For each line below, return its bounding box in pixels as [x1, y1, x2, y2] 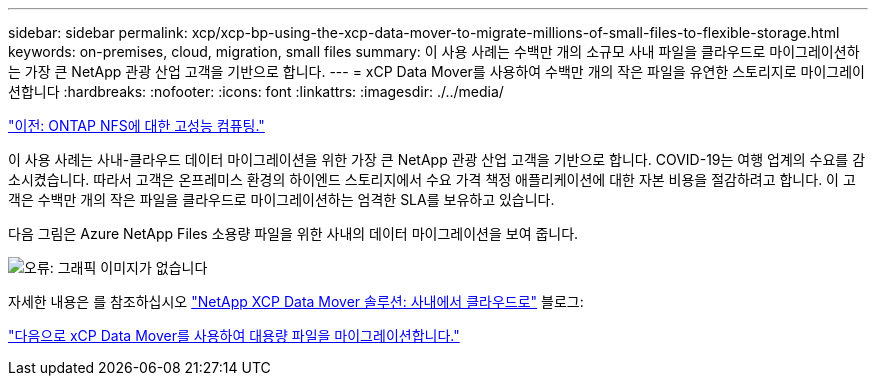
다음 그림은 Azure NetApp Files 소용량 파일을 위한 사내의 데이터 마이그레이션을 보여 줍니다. [8, 225, 579, 242]
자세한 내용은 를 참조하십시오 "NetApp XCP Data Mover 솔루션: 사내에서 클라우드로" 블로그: [8, 293, 584, 310]
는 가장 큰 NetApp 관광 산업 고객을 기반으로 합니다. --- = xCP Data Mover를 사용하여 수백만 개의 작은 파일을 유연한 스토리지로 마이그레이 [8, 63, 865, 80]
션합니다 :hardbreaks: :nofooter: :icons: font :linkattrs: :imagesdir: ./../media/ [8, 83, 504, 100]
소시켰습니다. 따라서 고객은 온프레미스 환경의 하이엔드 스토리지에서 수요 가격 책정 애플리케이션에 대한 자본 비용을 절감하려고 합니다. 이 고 [8, 171, 856, 188]
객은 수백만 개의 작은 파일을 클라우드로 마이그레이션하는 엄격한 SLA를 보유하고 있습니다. [8, 191, 555, 208]
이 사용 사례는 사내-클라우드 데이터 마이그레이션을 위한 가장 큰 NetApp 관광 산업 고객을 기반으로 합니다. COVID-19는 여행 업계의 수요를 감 [8, 151, 866, 168]
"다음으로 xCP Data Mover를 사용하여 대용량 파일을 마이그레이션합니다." [8, 327, 460, 344]
